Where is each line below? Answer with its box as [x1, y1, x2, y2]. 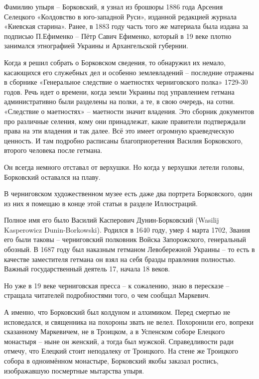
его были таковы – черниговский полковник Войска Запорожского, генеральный [4, 234, 247, 245]
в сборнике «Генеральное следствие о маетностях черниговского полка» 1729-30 [4, 77, 248, 87]
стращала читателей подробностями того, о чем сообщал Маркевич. [4, 290, 210, 300]
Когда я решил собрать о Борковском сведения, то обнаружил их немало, [4, 57, 226, 67]
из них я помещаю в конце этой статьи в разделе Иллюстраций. [4, 198, 198, 208]
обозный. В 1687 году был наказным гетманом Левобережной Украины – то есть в [4, 244, 255, 254]
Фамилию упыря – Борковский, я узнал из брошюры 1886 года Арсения [4, 1, 223, 11]
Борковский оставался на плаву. [4, 171, 101, 182]
